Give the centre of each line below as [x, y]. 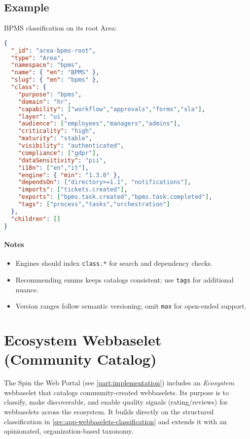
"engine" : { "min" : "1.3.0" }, [69, 175]
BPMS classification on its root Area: [60, 28]
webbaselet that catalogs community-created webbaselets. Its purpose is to [116, 392]
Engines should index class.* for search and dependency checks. [114, 263]
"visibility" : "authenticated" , [71, 146]
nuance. [27, 289]
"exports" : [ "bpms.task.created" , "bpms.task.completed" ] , [115, 197]
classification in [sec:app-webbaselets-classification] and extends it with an [115, 421]
